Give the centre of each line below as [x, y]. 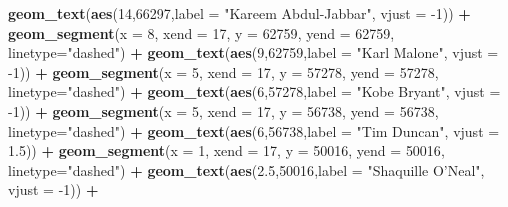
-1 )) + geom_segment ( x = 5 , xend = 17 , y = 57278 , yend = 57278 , [223, 71]
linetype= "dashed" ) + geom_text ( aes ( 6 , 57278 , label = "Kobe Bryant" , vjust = [254, 91]
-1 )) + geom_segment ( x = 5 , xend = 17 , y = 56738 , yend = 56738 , [223, 110]
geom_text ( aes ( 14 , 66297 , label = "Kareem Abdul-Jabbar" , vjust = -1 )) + [239, 13]
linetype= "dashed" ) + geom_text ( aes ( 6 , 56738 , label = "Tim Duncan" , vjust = [254, 130]
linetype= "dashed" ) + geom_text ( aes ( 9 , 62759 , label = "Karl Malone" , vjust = [253, 52]
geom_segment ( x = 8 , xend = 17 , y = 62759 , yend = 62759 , [201, 32]
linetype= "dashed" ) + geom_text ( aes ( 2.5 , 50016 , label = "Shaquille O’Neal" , [246, 169]
